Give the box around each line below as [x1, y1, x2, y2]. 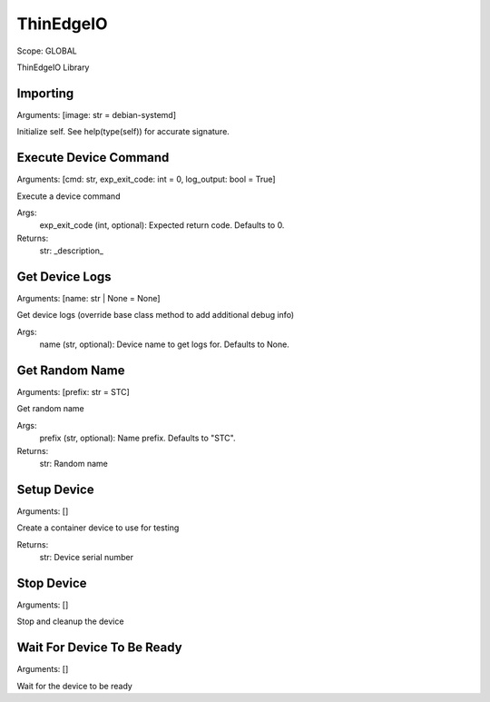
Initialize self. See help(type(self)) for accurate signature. [16, 126, 230, 137]
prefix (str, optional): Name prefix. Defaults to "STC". [39, 432, 236, 444]
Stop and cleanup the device [16, 616, 124, 627]
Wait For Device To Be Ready [16, 640, 182, 656]
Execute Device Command [16, 150, 170, 165]
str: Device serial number [39, 552, 133, 563]
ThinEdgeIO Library [16, 62, 90, 73]
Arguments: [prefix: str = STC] [16, 387, 131, 398]
